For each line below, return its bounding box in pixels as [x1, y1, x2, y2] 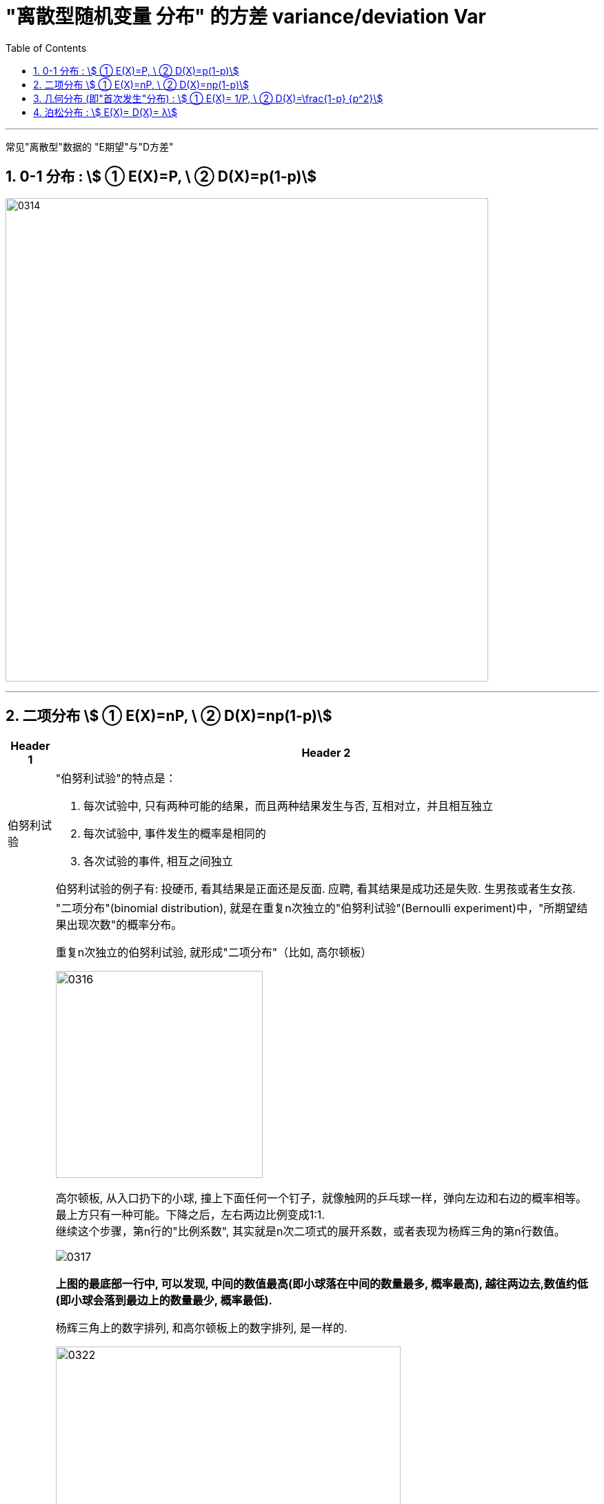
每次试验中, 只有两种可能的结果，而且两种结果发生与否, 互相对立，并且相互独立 [83, 799, 493, 813]
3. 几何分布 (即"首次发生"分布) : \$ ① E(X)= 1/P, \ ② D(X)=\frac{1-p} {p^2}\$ [33, 92, 383, 104]
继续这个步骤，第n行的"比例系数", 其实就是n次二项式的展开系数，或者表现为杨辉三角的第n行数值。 [55, 1224, 565, 1239]
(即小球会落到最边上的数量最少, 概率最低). [55, 1293, 272, 1308]
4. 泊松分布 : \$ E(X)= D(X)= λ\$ [33, 106, 177, 118]
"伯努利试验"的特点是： [55, 771, 177, 786]
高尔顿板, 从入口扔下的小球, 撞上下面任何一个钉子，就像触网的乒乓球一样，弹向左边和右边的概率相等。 [55, 1191, 587, 1206]
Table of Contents [6, 41, 87, 54]
